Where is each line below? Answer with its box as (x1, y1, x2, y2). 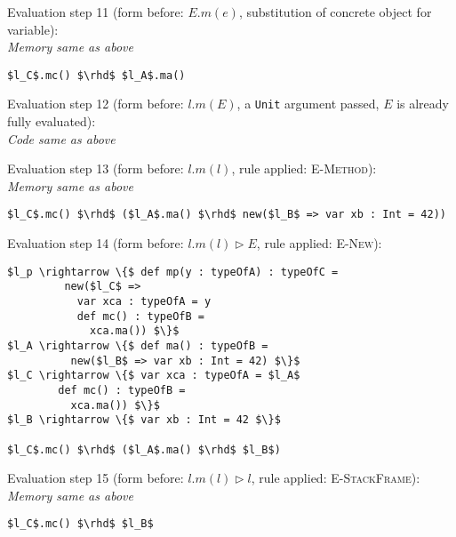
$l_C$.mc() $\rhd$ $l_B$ (7, 517, 154, 531)
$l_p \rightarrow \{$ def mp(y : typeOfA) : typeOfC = (7, 265, 339, 278)
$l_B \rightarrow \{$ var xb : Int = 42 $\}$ (7, 413, 281, 427)
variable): (7, 20, 59, 38)
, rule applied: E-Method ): (231, 159, 377, 178)
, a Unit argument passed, (236, 94, 380, 113)
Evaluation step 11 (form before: (7, 3, 184, 20)
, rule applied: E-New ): (256, 234, 382, 252)
